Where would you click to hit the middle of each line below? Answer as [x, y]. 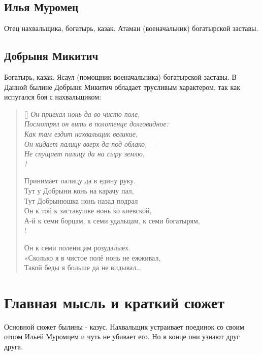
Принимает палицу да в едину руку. [80, 181]
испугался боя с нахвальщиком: [53, 97]
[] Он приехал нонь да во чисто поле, [82, 114]
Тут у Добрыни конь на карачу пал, [79, 190]
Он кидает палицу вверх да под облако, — [90, 143]
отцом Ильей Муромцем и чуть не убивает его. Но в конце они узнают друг [122, 336]
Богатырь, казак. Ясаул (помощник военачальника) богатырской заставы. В [120, 77]
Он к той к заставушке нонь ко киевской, [88, 211]
